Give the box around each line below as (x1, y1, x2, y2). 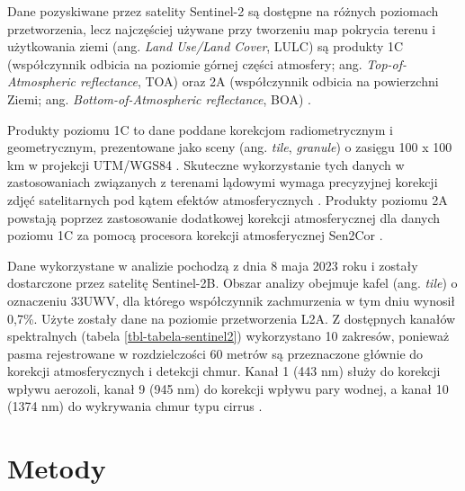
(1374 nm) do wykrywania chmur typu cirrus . (7, 397, 263, 415)
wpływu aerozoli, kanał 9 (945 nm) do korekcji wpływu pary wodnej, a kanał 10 (7, 379, 449, 397)
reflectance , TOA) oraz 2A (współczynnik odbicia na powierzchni (80, 72, 439, 91)
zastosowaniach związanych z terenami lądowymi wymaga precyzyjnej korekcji (7, 173, 438, 192)
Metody (7, 450, 106, 487)
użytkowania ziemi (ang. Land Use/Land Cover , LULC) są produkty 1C (7, 37, 404, 56)
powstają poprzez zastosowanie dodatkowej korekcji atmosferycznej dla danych (7, 208, 441, 227)
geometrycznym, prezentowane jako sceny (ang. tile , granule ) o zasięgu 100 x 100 (7, 138, 452, 156)
